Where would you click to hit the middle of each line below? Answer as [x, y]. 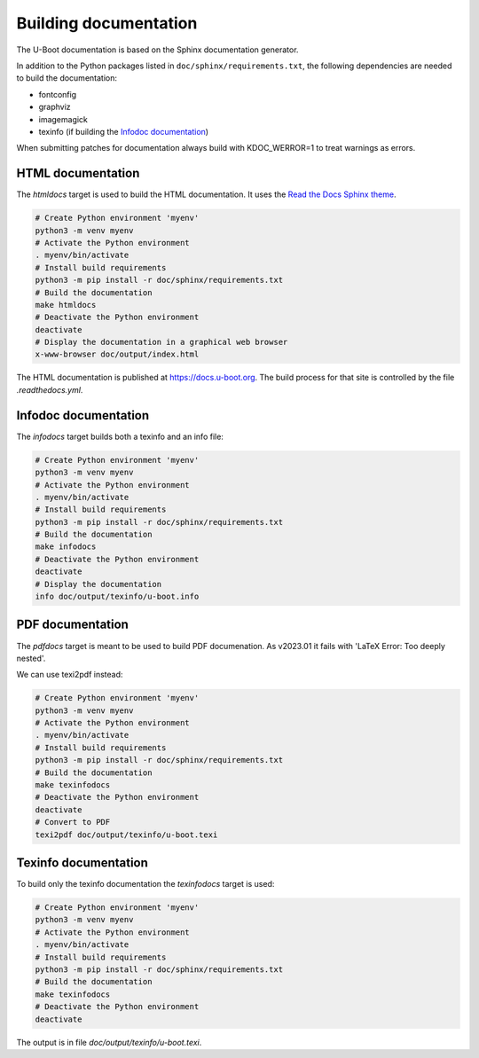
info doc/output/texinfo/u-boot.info [117, 597]
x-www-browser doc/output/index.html [117, 354]
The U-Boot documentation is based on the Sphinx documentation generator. [157, 50]
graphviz [55, 107]
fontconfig [58, 94]
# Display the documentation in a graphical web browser [161, 342]
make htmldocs [66, 305]
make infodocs [66, 547]
